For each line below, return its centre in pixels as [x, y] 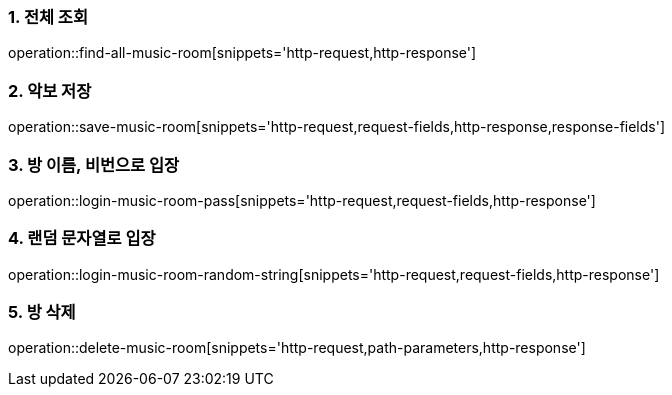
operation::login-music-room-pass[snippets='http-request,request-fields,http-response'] [302, 200]
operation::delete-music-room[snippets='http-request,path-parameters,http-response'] [297, 348]
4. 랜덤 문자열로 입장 [82, 238]
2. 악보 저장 [50, 90]
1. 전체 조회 [48, 17]
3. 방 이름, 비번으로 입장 [94, 164]
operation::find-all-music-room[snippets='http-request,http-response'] [242, 53]
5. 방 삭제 [42, 312]
